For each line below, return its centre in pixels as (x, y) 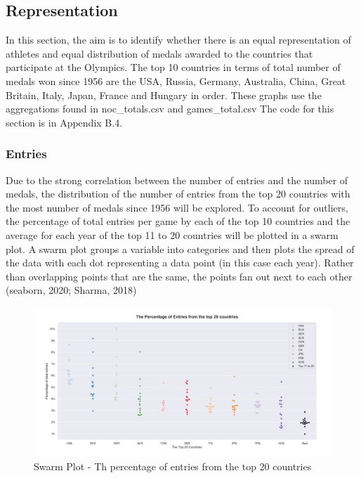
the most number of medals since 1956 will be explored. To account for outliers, (177, 207)
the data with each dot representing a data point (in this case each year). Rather (180, 263)
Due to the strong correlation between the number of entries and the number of (177, 180)
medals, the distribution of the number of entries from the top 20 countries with (178, 194)
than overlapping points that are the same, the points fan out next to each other (179, 276)
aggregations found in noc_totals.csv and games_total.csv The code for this (170, 109)
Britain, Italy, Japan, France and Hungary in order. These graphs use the (164, 95)
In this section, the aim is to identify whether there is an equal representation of (178, 40)
